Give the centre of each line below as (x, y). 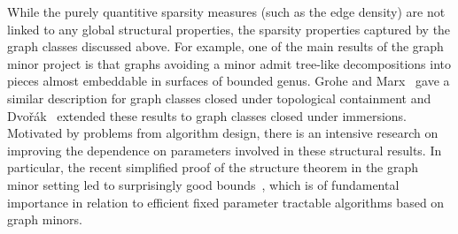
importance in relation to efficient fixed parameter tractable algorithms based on (226, 202)
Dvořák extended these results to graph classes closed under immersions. (207, 115)
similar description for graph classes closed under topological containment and (219, 98)
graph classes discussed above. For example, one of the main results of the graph (225, 46)
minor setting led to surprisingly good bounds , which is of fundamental (203, 184)
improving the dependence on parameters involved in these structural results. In (225, 150)
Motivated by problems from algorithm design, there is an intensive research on (223, 133)
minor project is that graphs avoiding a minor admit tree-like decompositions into (229, 63)
